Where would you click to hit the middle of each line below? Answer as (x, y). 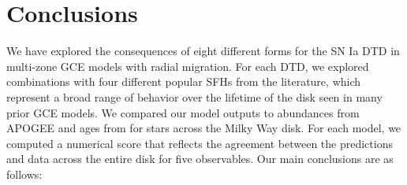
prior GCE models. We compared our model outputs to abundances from (183, 112)
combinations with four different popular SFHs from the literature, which (184, 81)
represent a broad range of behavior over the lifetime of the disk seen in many (194, 96)
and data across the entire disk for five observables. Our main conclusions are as (200, 159)
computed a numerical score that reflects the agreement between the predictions (200, 143)
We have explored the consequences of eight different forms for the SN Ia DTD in (203, 51)
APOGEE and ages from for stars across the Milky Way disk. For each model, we (204, 128)
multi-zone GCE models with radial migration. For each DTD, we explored (188, 66)
